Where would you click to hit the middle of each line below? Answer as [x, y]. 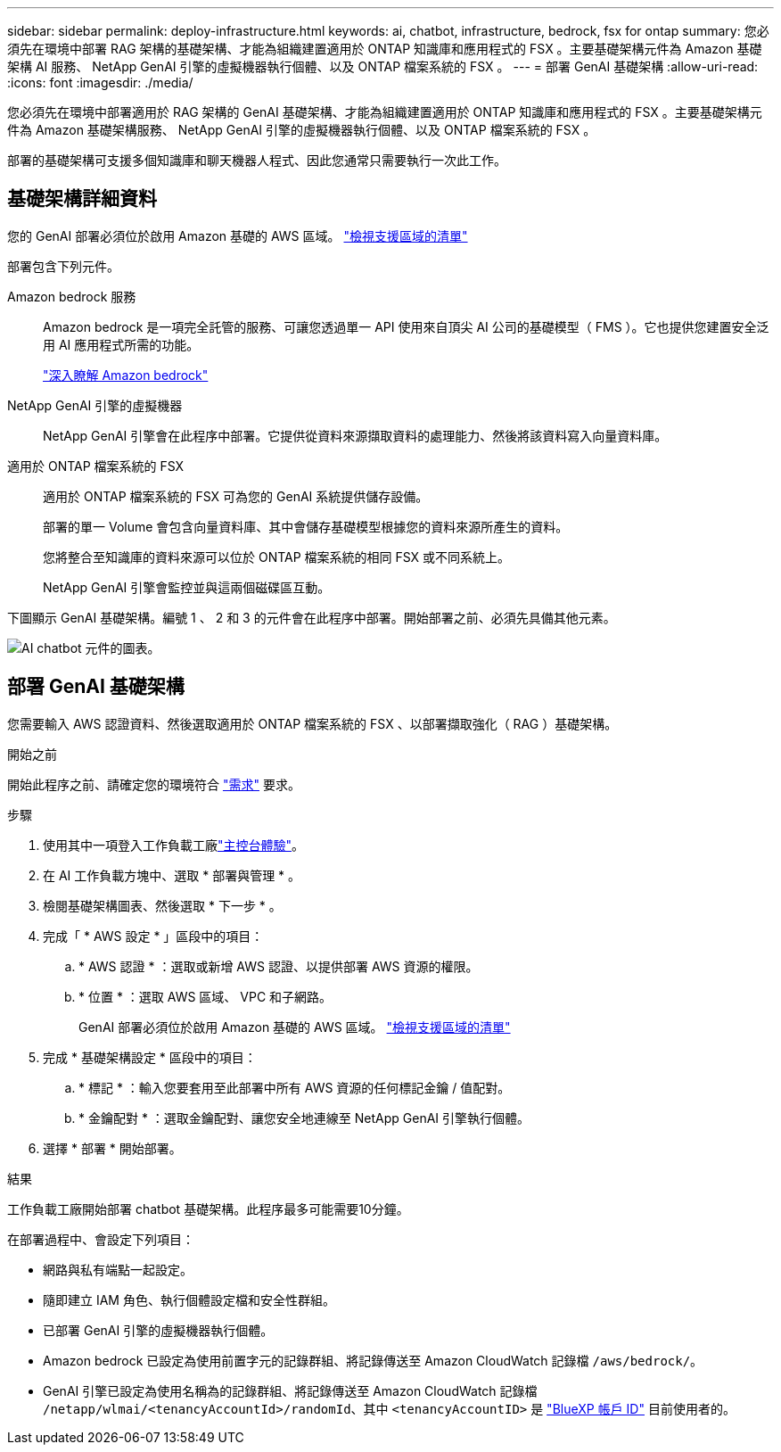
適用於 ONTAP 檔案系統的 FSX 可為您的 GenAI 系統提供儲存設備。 [236, 496]
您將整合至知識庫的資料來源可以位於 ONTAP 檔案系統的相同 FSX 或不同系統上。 [277, 557]
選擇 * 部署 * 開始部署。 [112, 1148]
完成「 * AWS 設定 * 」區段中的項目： [153, 936]
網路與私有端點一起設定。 [118, 1269]
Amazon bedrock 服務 [72, 296]
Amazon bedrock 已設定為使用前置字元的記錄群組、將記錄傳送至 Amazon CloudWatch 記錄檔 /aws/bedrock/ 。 [373, 1360]
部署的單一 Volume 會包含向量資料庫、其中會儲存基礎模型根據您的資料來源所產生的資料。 [306, 526]
